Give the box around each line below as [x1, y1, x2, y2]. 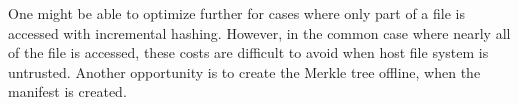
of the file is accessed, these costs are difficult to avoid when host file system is [8, 42, 489, 63]
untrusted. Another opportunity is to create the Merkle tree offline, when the [8, 61, 481, 82]
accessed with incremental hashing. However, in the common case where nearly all [8, 22, 511, 43]
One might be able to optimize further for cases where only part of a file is [8, 3, 465, 23]
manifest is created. [8, 81, 127, 102]
